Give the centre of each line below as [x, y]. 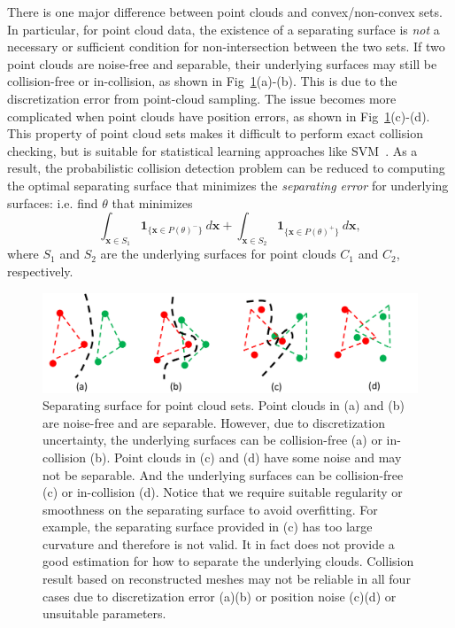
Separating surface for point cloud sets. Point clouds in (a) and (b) [224, 405]
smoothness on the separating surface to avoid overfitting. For [210, 509]
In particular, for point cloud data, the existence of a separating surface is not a [224, 29]
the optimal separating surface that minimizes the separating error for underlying [228, 185]
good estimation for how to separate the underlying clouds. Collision [228, 561]
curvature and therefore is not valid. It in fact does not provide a [219, 543]
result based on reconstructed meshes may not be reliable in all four [227, 579]
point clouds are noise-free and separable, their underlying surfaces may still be [222, 63]
